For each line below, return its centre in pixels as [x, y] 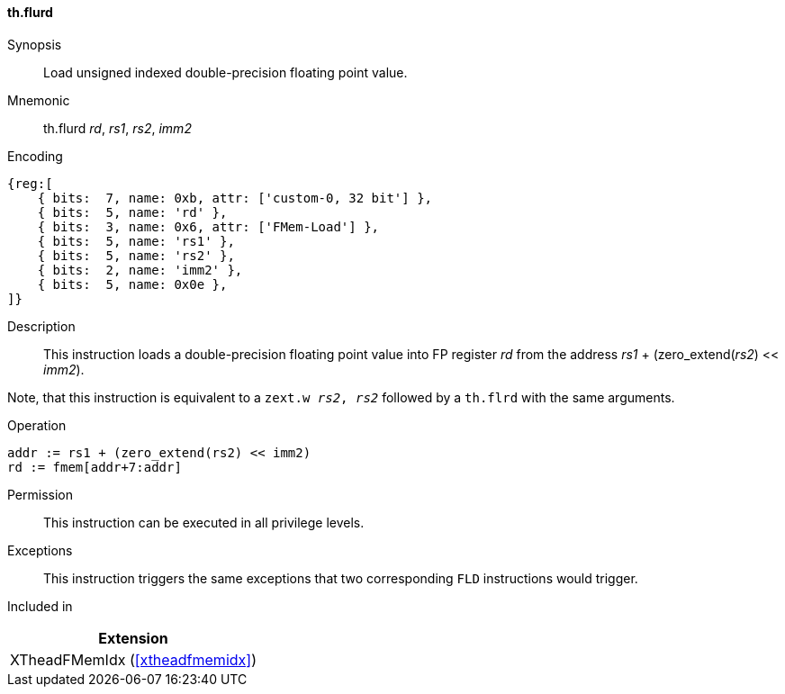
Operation [37, 425]
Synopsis [35, 44]
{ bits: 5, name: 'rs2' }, [136, 255]
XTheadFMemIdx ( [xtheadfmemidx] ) [133, 659]
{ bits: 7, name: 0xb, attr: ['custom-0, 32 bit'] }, [235, 198]
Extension [133, 638]
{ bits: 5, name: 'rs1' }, [136, 241]
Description [41, 326]
